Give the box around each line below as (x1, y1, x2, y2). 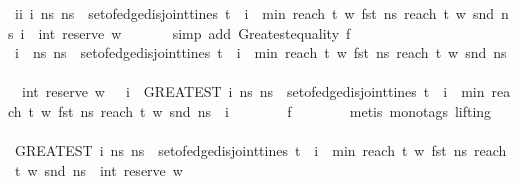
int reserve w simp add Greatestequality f (38, 22, 351, 43)
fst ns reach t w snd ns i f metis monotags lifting (58, 100, 492, 121)
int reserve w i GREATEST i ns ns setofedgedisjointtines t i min (21, 81, 485, 102)
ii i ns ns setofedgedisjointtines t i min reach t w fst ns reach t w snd (14, 3, 495, 23)
